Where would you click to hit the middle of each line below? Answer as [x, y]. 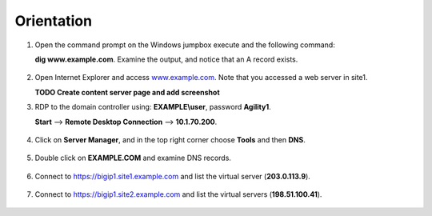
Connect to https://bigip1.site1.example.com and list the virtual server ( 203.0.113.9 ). [173, 176]
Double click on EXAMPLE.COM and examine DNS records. [133, 158]
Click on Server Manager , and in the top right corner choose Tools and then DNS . [170, 139]
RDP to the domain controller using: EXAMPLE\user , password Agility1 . [153, 107]
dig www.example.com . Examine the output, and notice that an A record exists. [166, 59]
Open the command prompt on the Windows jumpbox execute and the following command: [185, 45]
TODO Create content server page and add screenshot [127, 92]
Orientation [53, 21]
